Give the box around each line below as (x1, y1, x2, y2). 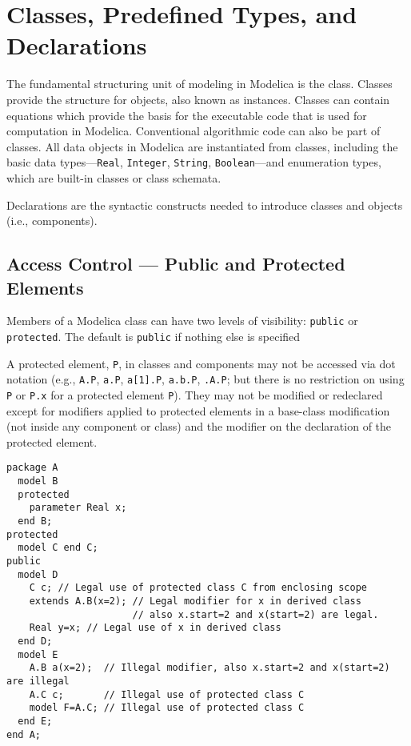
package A (6, 462, 58, 474)
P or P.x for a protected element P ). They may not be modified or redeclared (6, 386, 383, 403)
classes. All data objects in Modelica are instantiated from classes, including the (6, 138, 398, 154)
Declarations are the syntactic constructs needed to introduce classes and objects (6, 196, 403, 213)
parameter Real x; (29, 502, 127, 514)
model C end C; (18, 542, 98, 554)
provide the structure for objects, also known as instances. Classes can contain (6, 90, 390, 107)
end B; (18, 515, 53, 527)
